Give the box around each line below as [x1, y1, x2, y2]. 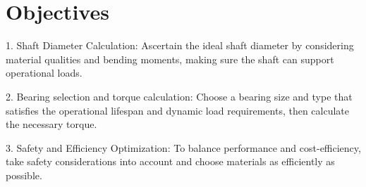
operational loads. [6, 65, 83, 80]
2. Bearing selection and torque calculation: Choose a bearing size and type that [6, 89, 353, 103]
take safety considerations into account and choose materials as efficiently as [6, 154, 335, 169]
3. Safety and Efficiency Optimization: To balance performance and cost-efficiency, [6, 140, 361, 155]
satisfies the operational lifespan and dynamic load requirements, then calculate [6, 103, 350, 117]
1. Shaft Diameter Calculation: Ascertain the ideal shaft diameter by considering [6, 38, 354, 53]
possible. [6, 167, 42, 182]
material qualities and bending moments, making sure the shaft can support [6, 51, 334, 66]
